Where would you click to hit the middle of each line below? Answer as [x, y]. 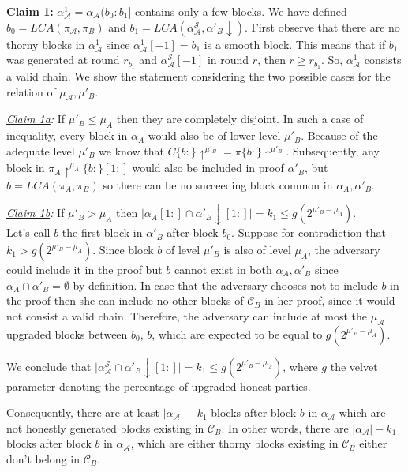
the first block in [102, 232]
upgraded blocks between [67, 333]
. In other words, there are [285, 427]
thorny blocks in [46, 44]
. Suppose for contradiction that [309, 232]
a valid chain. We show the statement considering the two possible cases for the [198, 76]
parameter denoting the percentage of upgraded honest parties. [159, 386]
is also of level [257, 250]
